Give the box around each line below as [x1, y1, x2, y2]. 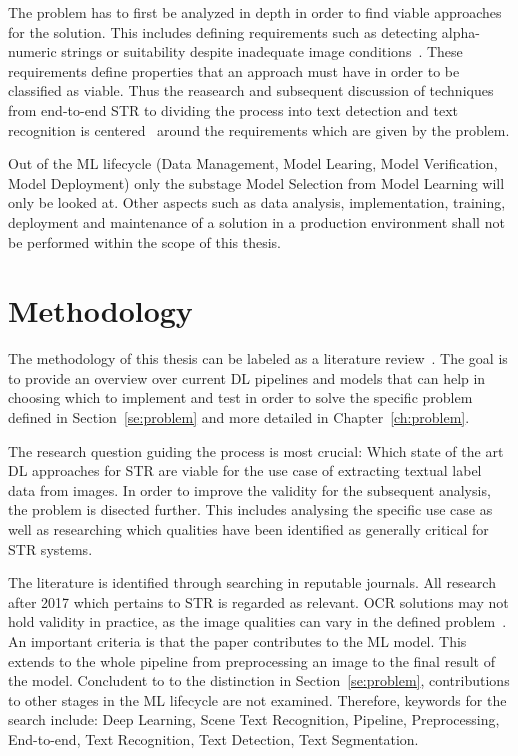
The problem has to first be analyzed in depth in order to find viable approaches [8, 2, 502, 22]
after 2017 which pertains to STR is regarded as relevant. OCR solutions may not [8, 591, 509, 612]
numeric [8, 41, 57, 62]
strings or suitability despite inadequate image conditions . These [61, 41, 463, 62]
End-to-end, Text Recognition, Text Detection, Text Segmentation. [8, 728, 419, 749]
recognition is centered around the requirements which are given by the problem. [8, 119, 510, 140]
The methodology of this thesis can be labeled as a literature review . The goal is [8, 348, 508, 369]
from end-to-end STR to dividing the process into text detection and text [8, 99, 459, 120]
